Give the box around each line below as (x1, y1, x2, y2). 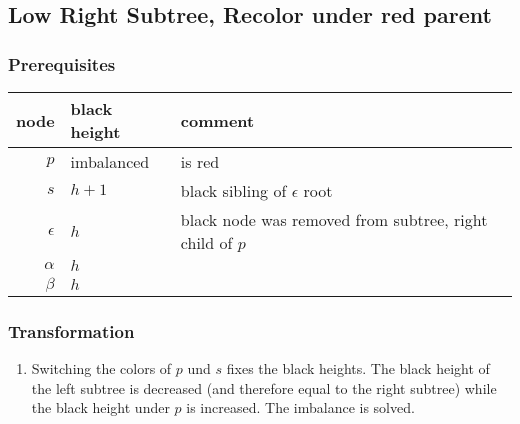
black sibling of (180, 179, 287, 202)
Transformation (8, 318, 135, 343)
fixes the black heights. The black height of (226, 358, 490, 379)
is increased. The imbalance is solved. (186, 397, 415, 418)
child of (180, 231, 233, 254)
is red (180, 150, 220, 173)
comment (180, 108, 255, 132)
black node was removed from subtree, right (180, 208, 488, 231)
